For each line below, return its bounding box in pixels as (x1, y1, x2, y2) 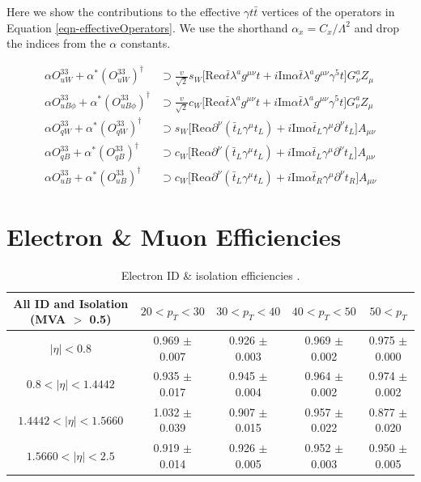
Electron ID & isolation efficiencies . (121, 266, 300, 283)
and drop (354, 19, 399, 36)
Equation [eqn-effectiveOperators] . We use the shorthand (6, 19, 288, 36)
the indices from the (6, 35, 106, 52)
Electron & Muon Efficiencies (6, 220, 342, 253)
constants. (120, 35, 171, 52)
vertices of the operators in (262, 3, 395, 19)
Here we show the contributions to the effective (6, 3, 240, 19)
